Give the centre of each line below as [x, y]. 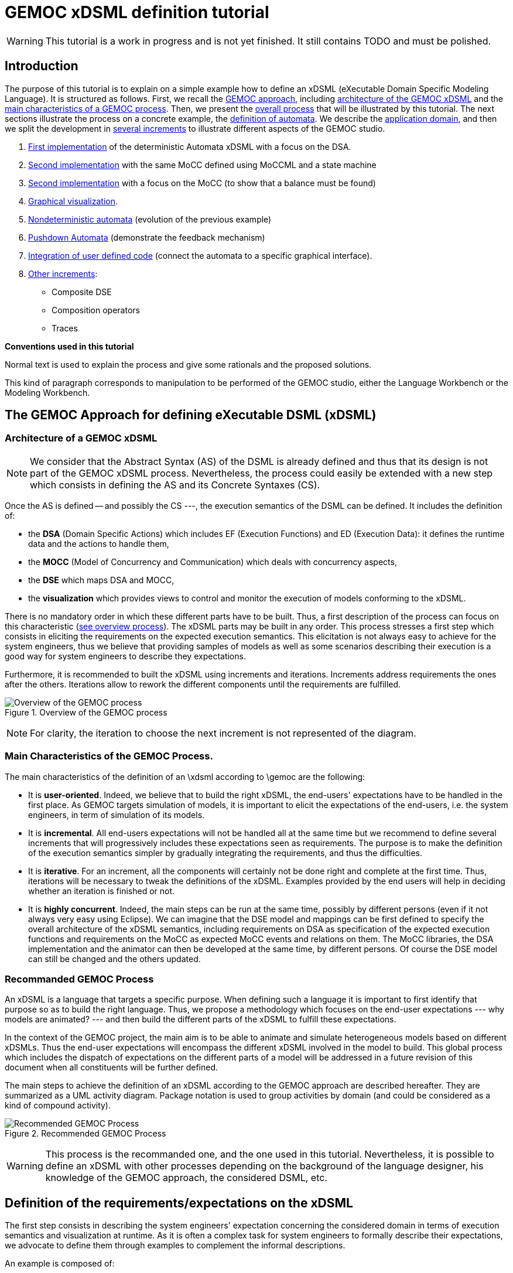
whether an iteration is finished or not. [102, 891]
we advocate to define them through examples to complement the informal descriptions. [175, 1245]
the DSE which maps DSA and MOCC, [101, 580]
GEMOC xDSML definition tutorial [137, 12]
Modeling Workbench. [47, 392]
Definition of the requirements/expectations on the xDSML [179, 1203]
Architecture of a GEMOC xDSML [81, 438]
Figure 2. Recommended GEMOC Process [85, 1134]
